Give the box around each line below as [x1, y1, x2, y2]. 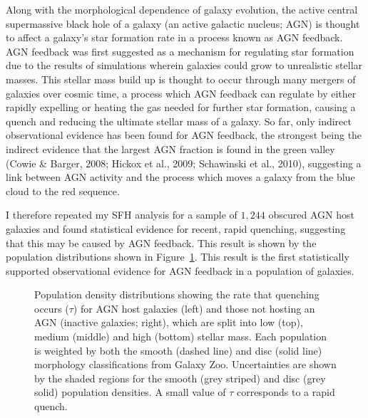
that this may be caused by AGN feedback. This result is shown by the [6, 235, 317, 250]
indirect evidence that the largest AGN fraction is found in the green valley [6, 141, 335, 156]
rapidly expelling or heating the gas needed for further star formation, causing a [6, 100, 356, 115]
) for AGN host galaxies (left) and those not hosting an [73, 301, 315, 315]
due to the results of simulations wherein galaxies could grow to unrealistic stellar [6, 58, 363, 73]
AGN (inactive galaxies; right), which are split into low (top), [34, 315, 303, 330]
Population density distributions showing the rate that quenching [34, 287, 320, 302]
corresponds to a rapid [237, 385, 335, 399]
